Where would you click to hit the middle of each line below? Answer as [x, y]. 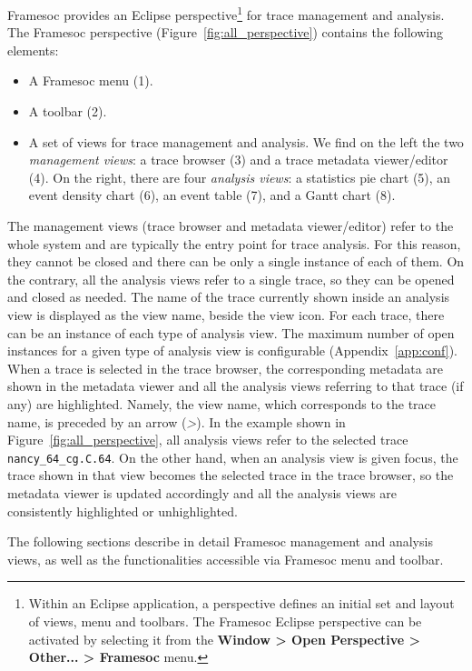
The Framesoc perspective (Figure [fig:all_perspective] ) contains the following [225, 32]
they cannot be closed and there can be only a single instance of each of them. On [236, 261]
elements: [33, 50]
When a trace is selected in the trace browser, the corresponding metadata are [226, 368]
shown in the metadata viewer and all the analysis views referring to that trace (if [236, 386]
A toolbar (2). [68, 111]
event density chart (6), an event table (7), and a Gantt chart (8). [212, 195]
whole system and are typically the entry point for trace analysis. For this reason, [234, 243]
